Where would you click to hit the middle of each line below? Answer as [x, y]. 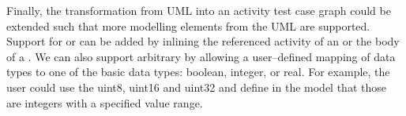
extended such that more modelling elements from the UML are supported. [188, 25]
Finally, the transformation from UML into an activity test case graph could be [199, 10]
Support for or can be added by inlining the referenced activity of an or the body [203, 41]
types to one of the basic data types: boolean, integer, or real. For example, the [198, 72]
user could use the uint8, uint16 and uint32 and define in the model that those [196, 87]
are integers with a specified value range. [105, 102]
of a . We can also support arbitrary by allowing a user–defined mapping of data [201, 56]
